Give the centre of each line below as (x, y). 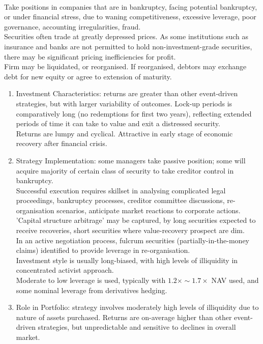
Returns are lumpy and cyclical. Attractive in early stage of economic (124, 133)
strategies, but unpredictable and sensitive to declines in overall (137, 327)
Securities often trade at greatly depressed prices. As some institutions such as (126, 36)
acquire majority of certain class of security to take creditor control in (125, 170)
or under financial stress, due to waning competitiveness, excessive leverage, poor (130, 17)
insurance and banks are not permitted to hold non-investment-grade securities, (128, 46)
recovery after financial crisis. (62, 143)
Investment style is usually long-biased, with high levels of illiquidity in (127, 260)
